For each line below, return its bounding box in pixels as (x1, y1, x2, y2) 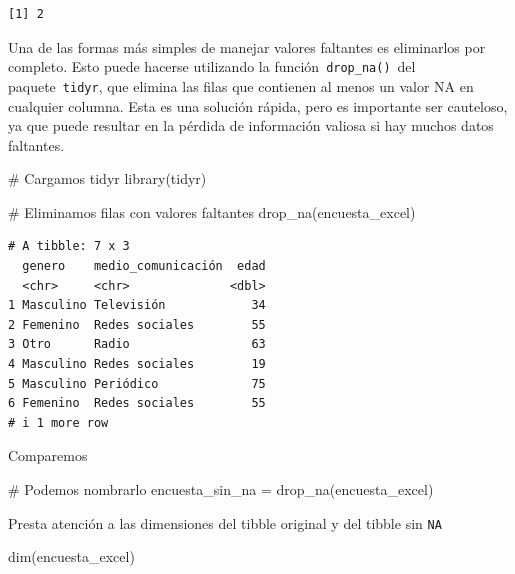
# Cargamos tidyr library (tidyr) (8, 168, 207, 189)
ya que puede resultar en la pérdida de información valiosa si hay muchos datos (8, 115, 494, 136)
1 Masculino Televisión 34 (8, 298, 266, 313)
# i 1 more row (8, 415, 109, 430)
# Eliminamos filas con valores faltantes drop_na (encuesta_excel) (8, 201, 416, 222)
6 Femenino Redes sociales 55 (8, 396, 266, 411)
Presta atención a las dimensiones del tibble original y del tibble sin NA (8, 512, 442, 533)
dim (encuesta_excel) (8, 546, 135, 567)
